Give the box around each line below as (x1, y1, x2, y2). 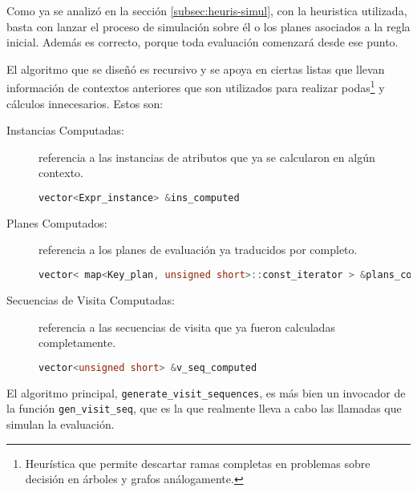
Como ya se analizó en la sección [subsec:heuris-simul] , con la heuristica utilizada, (6, 2, 407, 18)
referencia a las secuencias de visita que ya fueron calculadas (38, 318, 335, 335)
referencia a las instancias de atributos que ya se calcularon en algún (38, 148, 375, 165)
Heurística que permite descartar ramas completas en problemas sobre (25, 454, 370, 471)
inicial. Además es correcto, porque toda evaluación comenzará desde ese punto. (6, 34, 399, 50)
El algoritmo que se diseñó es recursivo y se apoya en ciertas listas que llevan (6, 60, 385, 77)
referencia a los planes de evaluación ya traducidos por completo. (38, 241, 358, 258)
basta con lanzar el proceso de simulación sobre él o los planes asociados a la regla (6, 18, 411, 34)
